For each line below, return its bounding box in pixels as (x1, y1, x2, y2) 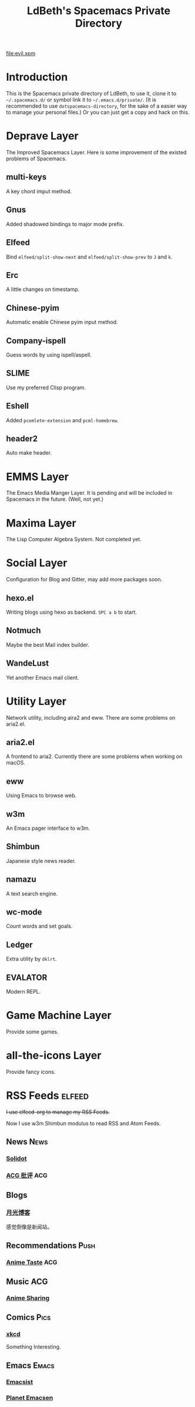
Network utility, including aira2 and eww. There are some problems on (6, 714, 176, 721)
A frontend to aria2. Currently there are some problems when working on (6, 753, 183, 760)
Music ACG (6, 1276, 48, 1286)
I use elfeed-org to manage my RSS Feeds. (6, 1108, 110, 1115)
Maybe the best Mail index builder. (6, 641, 90, 648)
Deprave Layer (6, 130, 79, 143)
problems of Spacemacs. (6, 155, 67, 163)
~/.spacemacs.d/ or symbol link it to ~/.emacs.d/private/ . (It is (6, 96, 157, 104)
